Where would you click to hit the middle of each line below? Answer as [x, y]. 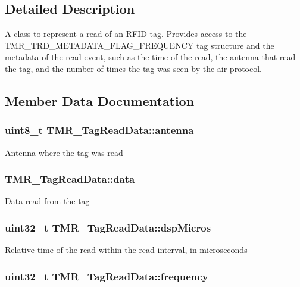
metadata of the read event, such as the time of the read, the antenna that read [150, 57]
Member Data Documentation [100, 100]
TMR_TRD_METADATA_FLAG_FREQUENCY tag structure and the [140, 45]
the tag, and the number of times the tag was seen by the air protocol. [133, 68]
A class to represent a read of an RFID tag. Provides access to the [126, 34]
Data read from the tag [47, 201]
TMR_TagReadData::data [70, 179]
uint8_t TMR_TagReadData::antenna [99, 130]
